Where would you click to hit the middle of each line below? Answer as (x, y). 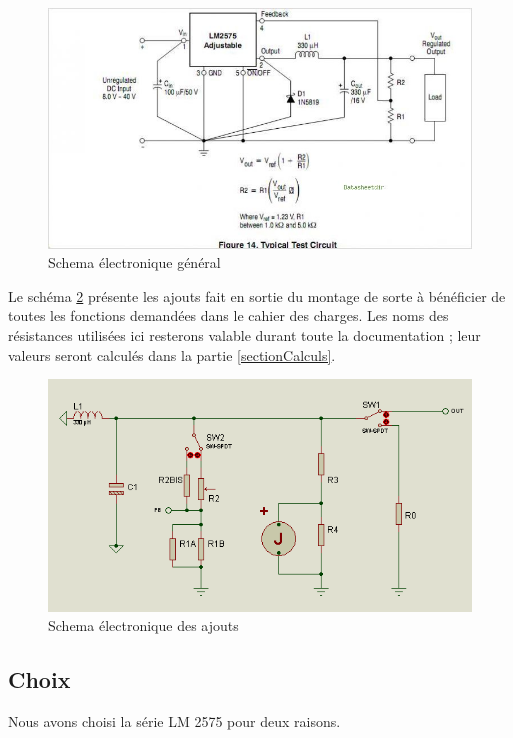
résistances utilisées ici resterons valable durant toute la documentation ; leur (244, 334)
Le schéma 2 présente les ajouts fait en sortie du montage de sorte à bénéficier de (257, 295)
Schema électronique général (134, 262)
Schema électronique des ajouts (143, 625)
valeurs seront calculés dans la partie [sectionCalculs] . (172, 354)
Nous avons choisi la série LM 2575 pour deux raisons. (174, 721)
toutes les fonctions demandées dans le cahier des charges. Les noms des (228, 315)
